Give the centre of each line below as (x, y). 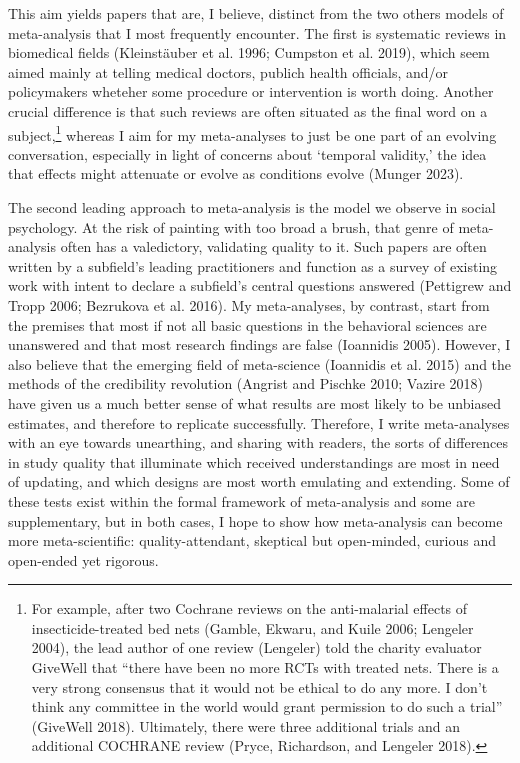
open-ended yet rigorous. (83, 559)
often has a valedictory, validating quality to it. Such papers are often (273, 246)
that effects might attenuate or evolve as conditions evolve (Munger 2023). (236, 173)
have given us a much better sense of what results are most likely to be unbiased (254, 402)
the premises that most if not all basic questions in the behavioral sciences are (247, 324)
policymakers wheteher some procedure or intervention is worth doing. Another (251, 91)
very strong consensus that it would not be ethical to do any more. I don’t (259, 686)
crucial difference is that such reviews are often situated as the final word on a (248, 110)
